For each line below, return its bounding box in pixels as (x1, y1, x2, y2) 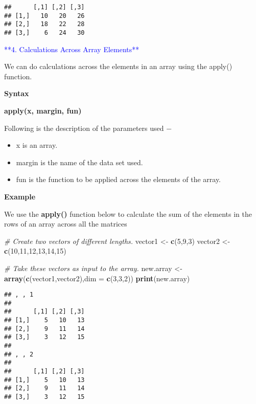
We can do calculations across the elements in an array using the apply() (4, 61, 232, 72)
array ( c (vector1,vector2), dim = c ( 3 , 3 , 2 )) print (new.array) (4, 273, 190, 283)
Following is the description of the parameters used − (4, 122, 172, 133)
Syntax (4, 88, 29, 99)
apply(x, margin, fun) (4, 105, 82, 116)
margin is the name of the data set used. (16, 156, 143, 167)
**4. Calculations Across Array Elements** (4, 43, 139, 54)
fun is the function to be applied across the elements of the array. (16, 174, 221, 185)
